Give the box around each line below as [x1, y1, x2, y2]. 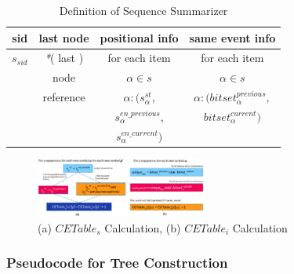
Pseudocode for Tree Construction [6, 253, 228, 272]
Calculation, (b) [104, 219, 181, 236]
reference [42, 89, 85, 105]
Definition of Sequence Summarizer [59, 2, 228, 18]
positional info [100, 29, 179, 46]
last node [38, 29, 89, 46]
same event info [189, 29, 276, 46]
